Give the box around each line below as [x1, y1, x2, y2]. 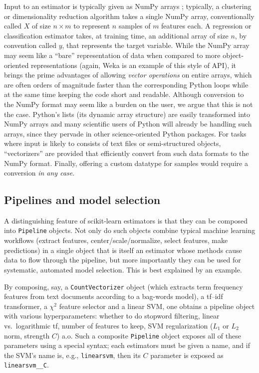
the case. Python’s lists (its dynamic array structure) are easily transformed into [4, 108, 251, 119]
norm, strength [4, 330, 50, 340]
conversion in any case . [4, 167, 75, 178]
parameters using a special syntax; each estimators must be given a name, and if [4, 340, 250, 350]
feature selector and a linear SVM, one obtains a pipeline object [59, 300, 255, 311]
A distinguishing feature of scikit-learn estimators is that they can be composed [4, 215, 248, 225]
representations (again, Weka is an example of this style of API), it [31, 59, 237, 70]
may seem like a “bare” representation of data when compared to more [4, 49, 221, 60]
